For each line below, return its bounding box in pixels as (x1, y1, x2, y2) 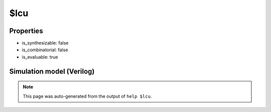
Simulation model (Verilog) (9, 67, 95, 75)
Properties (9, 27, 43, 35)
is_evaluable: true (22, 54, 58, 60)
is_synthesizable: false (22, 40, 69, 46)
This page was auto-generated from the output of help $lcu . (23, 93, 152, 99)
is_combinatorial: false (22, 47, 68, 53)
